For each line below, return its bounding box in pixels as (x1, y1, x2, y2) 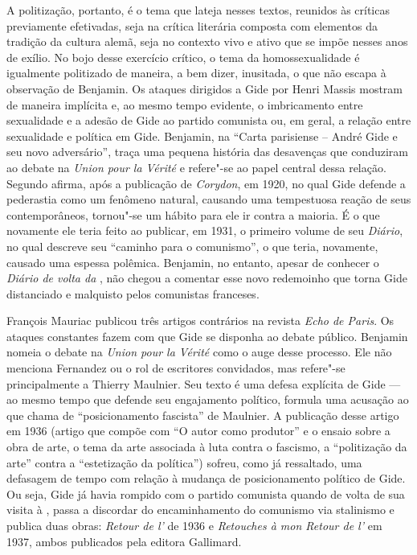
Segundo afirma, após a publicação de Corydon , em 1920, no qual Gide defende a (6, 175, 406, 191)
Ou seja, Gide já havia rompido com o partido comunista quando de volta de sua (6, 485, 405, 502)
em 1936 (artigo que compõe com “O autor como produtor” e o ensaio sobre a (6, 422, 390, 439)
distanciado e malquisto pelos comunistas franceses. (6, 285, 260, 302)
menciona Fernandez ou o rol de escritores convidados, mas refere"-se (6, 360, 345, 376)
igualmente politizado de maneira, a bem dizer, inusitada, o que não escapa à (6, 64, 386, 81)
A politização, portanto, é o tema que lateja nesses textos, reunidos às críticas (6, 2, 390, 18)
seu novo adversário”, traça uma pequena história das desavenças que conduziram (6, 143, 408, 160)
